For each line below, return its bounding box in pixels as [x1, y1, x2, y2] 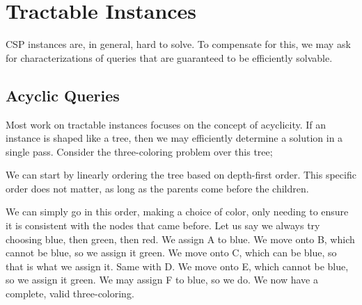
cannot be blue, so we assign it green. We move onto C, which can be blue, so [6, 245, 337, 260]
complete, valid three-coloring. [6, 286, 134, 301]
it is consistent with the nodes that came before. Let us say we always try [6, 218, 320, 233]
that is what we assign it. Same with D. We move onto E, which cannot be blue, [6, 258, 349, 273]
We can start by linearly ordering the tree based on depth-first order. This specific [6, 167, 356, 182]
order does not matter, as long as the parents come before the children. [6, 181, 309, 195]
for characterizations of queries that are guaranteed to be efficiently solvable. [6, 50, 333, 65]
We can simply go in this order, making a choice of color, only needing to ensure [6, 204, 349, 219]
